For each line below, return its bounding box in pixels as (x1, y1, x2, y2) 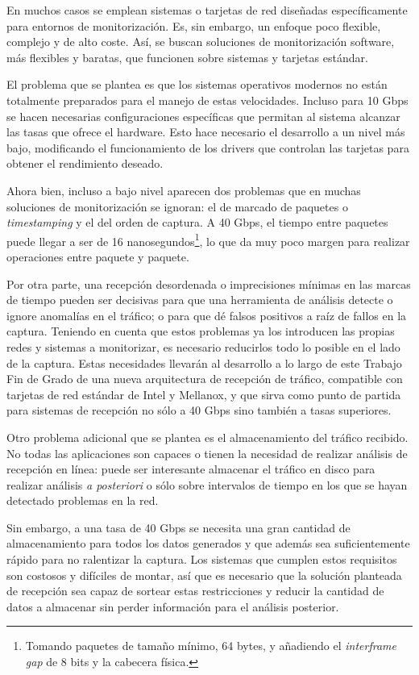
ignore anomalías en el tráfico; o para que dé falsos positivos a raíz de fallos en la (6, 306, 407, 323)
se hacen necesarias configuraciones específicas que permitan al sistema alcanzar (6, 107, 400, 124)
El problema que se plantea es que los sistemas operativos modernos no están (6, 76, 388, 93)
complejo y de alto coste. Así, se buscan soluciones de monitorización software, (6, 33, 395, 50)
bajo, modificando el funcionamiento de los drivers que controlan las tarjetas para (6, 139, 409, 156)
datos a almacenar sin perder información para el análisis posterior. (6, 598, 339, 615)
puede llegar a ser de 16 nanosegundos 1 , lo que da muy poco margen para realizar (6, 230, 410, 249)
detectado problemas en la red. (6, 492, 159, 509)
